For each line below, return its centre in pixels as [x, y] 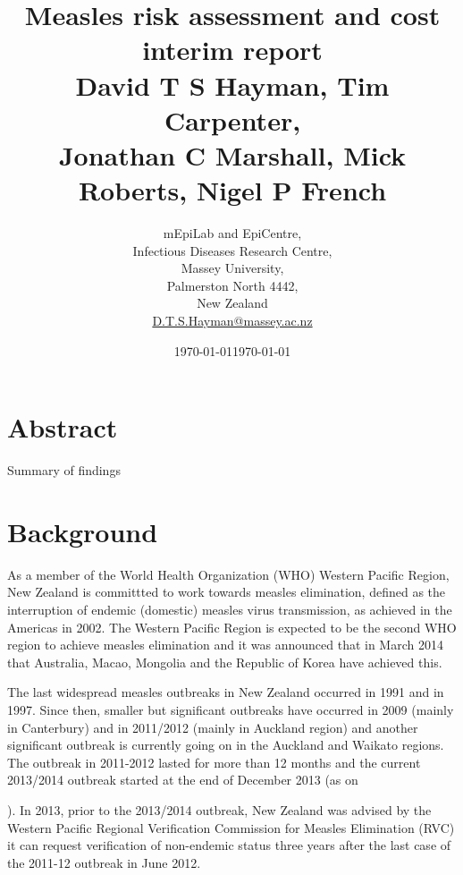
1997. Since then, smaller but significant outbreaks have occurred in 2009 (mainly [231, 710]
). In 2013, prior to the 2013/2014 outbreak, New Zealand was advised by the [219, 810]
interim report [232, 50]
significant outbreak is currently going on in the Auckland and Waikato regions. [226, 745]
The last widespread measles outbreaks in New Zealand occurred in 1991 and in [226, 692]
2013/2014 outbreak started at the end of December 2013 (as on [183, 780]
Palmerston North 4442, [232, 285]
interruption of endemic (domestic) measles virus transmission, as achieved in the [230, 610]
